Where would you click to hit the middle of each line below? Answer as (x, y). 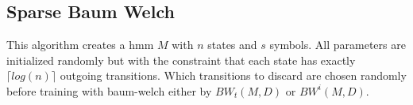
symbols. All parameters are (338, 45)
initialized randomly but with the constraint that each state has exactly (181, 60)
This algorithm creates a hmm (80, 45)
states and (232, 45)
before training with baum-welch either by (109, 90)
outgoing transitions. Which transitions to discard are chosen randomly (233, 75)
